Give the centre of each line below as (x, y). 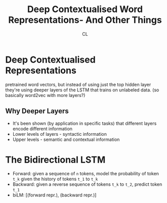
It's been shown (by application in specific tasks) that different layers (85, 123)
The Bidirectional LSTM (55, 160)
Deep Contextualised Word (85, 9)
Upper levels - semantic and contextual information (66, 139)
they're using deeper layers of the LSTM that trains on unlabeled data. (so (82, 90)
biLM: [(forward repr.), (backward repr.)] (54, 195)
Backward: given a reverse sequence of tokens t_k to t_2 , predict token (87, 184)
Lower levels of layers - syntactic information (60, 134)
